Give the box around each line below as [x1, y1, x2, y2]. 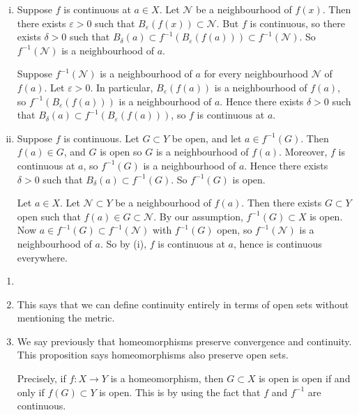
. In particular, [90, 80, 153, 94]
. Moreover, [279, 144, 328, 159]
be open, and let [171, 130, 242, 145]
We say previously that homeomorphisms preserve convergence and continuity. [17, 333, 352, 348]
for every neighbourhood [204, 66, 309, 81]
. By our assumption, [153, 209, 243, 223]
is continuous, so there [250, 15, 345, 30]
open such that [17, 209, 81, 223]
